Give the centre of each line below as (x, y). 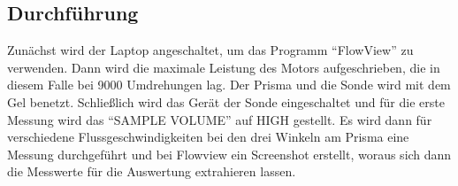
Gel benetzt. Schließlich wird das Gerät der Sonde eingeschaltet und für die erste (226, 101)
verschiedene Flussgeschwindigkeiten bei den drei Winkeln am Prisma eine (208, 137)
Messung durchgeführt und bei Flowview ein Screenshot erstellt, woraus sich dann (229, 154)
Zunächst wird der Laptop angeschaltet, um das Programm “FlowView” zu (210, 50)
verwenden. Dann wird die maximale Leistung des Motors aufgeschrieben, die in (224, 67)
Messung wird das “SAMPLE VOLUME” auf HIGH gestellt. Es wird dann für (220, 119)
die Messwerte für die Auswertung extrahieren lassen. (152, 171)
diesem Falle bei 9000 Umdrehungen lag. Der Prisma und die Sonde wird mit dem (229, 85)
